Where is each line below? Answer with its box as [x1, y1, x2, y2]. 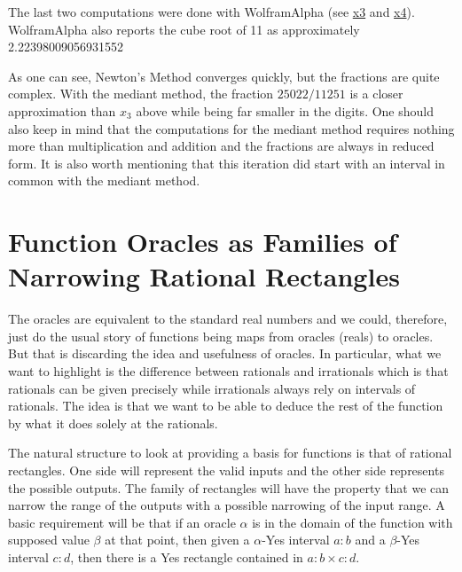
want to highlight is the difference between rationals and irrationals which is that [8, 362, 449, 380]
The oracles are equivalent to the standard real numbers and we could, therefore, [8, 310, 448, 328]
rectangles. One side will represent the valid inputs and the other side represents [8, 461, 444, 479]
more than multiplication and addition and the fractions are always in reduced [8, 137, 435, 155]
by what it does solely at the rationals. [8, 413, 218, 432]
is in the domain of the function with [252, 513, 453, 531]
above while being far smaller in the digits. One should [136, 101, 434, 120]
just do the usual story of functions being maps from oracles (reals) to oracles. [8, 326, 434, 345]
